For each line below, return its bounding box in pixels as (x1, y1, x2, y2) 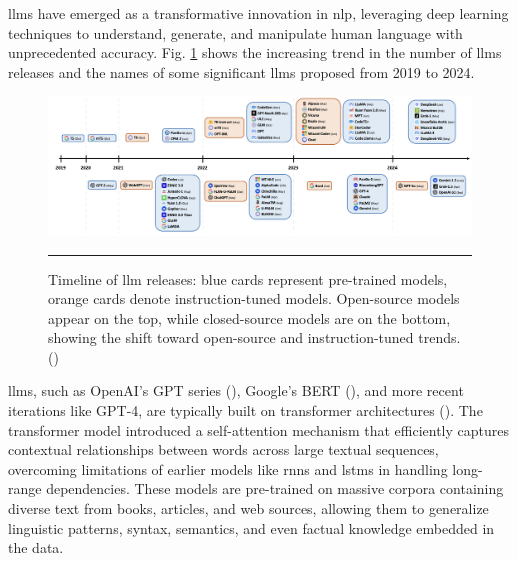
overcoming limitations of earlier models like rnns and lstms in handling (8, 458, 448, 479)
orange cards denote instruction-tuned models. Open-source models (48, 288, 460, 309)
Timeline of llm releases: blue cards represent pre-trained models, (48, 268, 448, 289)
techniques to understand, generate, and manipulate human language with (8, 22, 463, 43)
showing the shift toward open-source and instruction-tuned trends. (48, 327, 461, 348)
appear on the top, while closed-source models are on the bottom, (48, 307, 451, 328)
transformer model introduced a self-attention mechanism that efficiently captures (8, 419, 509, 440)
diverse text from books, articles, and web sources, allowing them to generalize (8, 498, 489, 519)
